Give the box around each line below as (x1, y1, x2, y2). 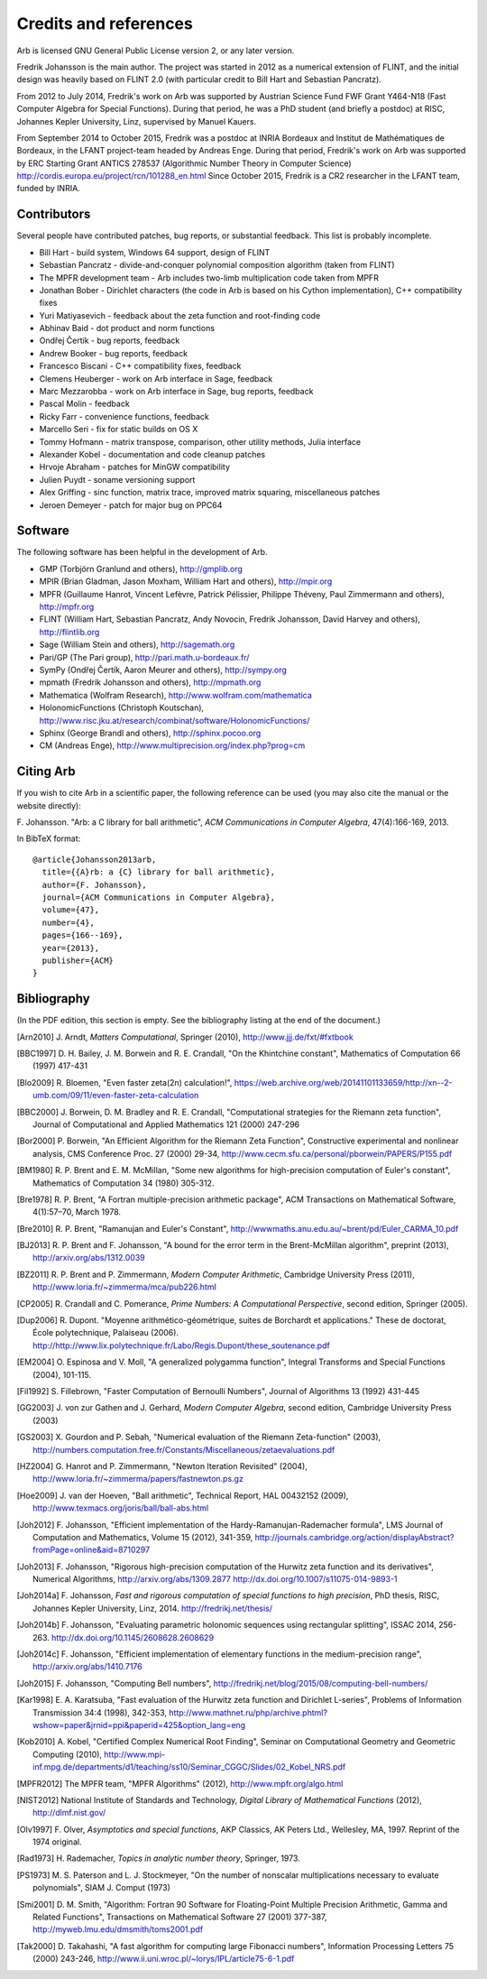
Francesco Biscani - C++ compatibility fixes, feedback (39, 361, 242, 372)
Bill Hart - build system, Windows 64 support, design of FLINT (39, 246, 271, 257)
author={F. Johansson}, (41, 880, 148, 890)
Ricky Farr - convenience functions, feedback (39, 411, 209, 421)
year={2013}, (41, 943, 100, 953)
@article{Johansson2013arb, (32, 854, 157, 865)
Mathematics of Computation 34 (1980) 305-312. (32, 1178, 215, 1188)
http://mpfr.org (39, 601, 95, 613)
